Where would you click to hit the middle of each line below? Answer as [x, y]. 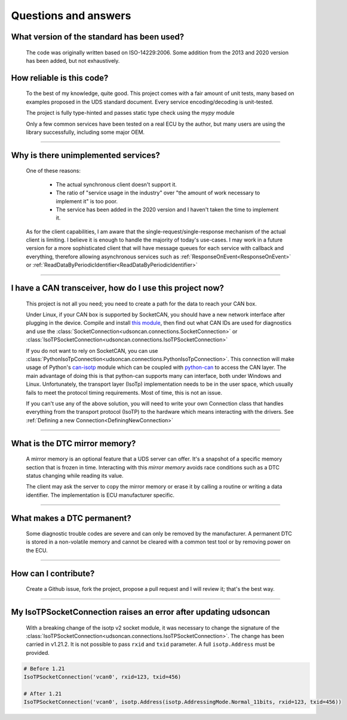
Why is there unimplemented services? [86, 155]
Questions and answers [71, 16]
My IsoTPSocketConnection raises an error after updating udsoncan [141, 612]
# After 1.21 [43, 694]
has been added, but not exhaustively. [73, 60]
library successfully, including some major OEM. [85, 132]
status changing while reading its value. [75, 475]
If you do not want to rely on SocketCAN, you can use [92, 350]
